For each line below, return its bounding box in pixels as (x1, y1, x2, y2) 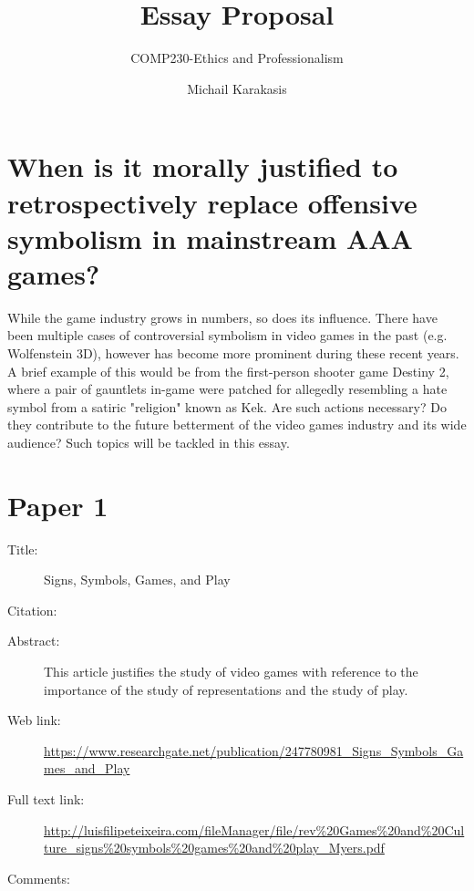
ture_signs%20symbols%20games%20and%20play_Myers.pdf (44, 838, 385, 857)
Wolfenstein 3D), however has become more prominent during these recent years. (7, 344, 459, 362)
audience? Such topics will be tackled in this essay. (7, 432, 290, 451)
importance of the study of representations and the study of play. (44, 679, 408, 699)
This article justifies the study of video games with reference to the (44, 662, 418, 681)
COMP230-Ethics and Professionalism (130, 48, 344, 67)
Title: (7, 539, 38, 558)
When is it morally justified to (7, 148, 398, 185)
